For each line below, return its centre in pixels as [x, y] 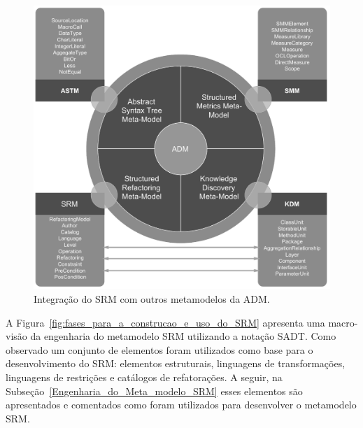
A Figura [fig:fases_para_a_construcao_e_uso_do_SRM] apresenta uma [165, 322]
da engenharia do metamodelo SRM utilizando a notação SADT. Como [183, 336]
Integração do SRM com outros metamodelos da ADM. [152, 298]
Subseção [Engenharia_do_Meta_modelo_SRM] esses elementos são [154, 391]
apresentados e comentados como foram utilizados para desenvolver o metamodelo [181, 405]
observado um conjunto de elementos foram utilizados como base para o [159, 349]
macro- [343, 322]
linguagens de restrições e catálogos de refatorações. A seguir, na [144, 377]
